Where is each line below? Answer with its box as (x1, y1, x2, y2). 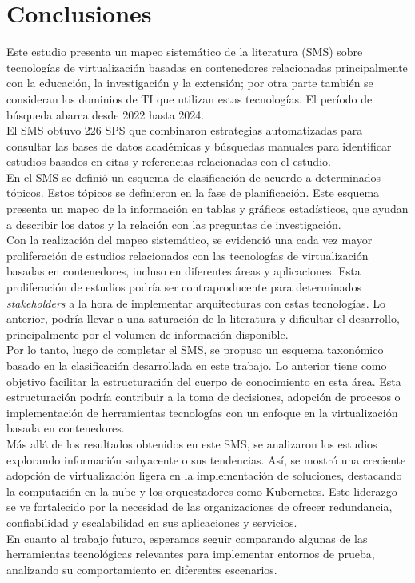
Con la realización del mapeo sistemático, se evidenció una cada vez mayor (6, 231, 373, 248)
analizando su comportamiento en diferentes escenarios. (6, 561, 277, 577)
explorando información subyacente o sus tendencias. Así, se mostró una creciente (6, 451, 406, 468)
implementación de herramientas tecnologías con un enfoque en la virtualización (6, 404, 398, 420)
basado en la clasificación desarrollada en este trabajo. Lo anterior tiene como (6, 357, 387, 373)
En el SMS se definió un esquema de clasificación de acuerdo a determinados (6, 168, 381, 185)
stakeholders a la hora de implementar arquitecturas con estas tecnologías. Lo (6, 294, 385, 311)
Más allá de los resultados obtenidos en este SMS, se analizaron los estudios (6, 435, 377, 452)
